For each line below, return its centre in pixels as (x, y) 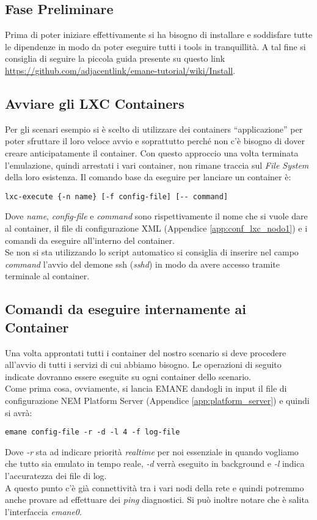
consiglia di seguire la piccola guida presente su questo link (115, 58)
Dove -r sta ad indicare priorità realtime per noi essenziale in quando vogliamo (152, 451)
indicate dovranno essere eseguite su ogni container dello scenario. (128, 376)
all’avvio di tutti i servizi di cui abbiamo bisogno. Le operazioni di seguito (143, 364)
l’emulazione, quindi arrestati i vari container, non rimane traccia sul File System (157, 165)
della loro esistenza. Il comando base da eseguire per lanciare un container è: (148, 177)
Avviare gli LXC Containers (95, 103)
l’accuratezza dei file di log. (56, 475)
